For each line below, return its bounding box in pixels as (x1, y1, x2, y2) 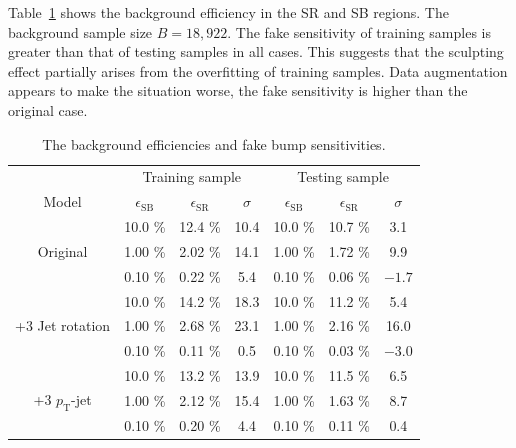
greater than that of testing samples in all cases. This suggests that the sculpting (8, 41, 504, 62)
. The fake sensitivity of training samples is (227, 21, 491, 42)
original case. (8, 99, 88, 120)
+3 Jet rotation (15, 315, 111, 336)
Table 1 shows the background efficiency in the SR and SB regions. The (8, 2, 449, 22)
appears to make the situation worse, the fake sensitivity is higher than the (8, 80, 468, 101)
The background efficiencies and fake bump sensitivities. (42, 133, 386, 154)
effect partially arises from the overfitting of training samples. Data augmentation (8, 60, 508, 81)
